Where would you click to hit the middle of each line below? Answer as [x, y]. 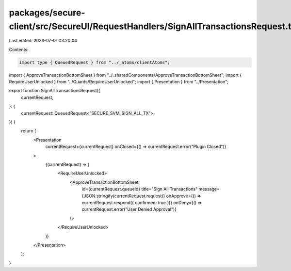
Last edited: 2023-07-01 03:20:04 [43, 41]
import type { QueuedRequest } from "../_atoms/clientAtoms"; [95, 62]
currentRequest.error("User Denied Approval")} [129, 209]
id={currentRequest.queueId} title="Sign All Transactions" [140, 189]
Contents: [19, 49]
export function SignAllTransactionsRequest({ [55, 91]
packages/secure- [47, 13]
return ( [29, 131]
